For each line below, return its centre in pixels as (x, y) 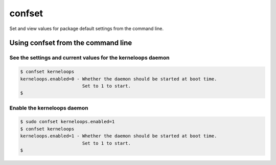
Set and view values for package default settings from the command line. (86, 29)
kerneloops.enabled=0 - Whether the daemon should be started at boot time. (119, 79)
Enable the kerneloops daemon (49, 108)
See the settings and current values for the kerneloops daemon (89, 58)
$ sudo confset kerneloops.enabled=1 (67, 122)
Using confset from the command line (71, 43)
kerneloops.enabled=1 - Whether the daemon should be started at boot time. (119, 136)
